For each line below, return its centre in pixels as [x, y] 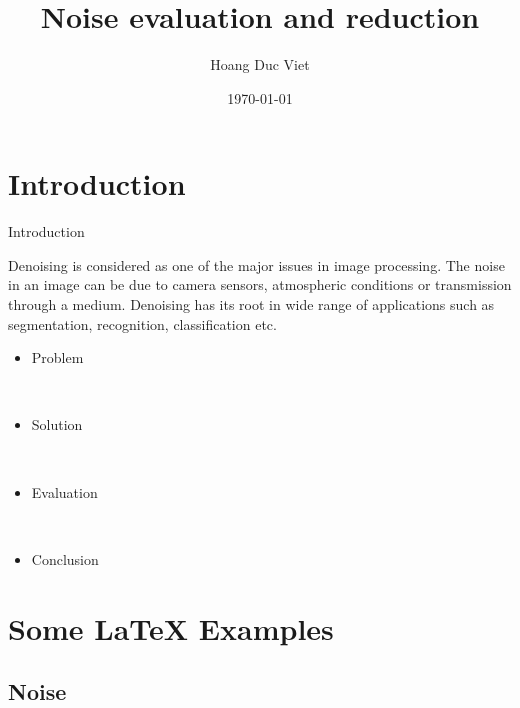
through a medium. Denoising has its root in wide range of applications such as [251, 304]
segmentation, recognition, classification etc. [142, 323]
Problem [57, 357]
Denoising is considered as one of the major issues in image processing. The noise [256, 264]
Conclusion [65, 558]
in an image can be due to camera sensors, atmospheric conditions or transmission [260, 284]
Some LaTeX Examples [171, 627]
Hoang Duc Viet [260, 64]
